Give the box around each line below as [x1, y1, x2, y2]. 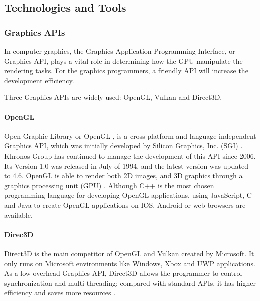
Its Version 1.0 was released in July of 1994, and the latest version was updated [4, 160, 248, 171]
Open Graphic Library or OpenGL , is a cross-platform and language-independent [4, 130, 256, 141]
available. [4, 209, 33, 220]
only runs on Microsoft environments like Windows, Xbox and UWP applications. [4, 258, 255, 268]
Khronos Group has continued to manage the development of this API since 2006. [4, 150, 256, 161]
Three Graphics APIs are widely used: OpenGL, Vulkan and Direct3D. [4, 92, 222, 102]
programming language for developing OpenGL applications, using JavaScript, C [4, 190, 252, 200]
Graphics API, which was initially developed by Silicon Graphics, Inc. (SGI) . [4, 140, 243, 151]
